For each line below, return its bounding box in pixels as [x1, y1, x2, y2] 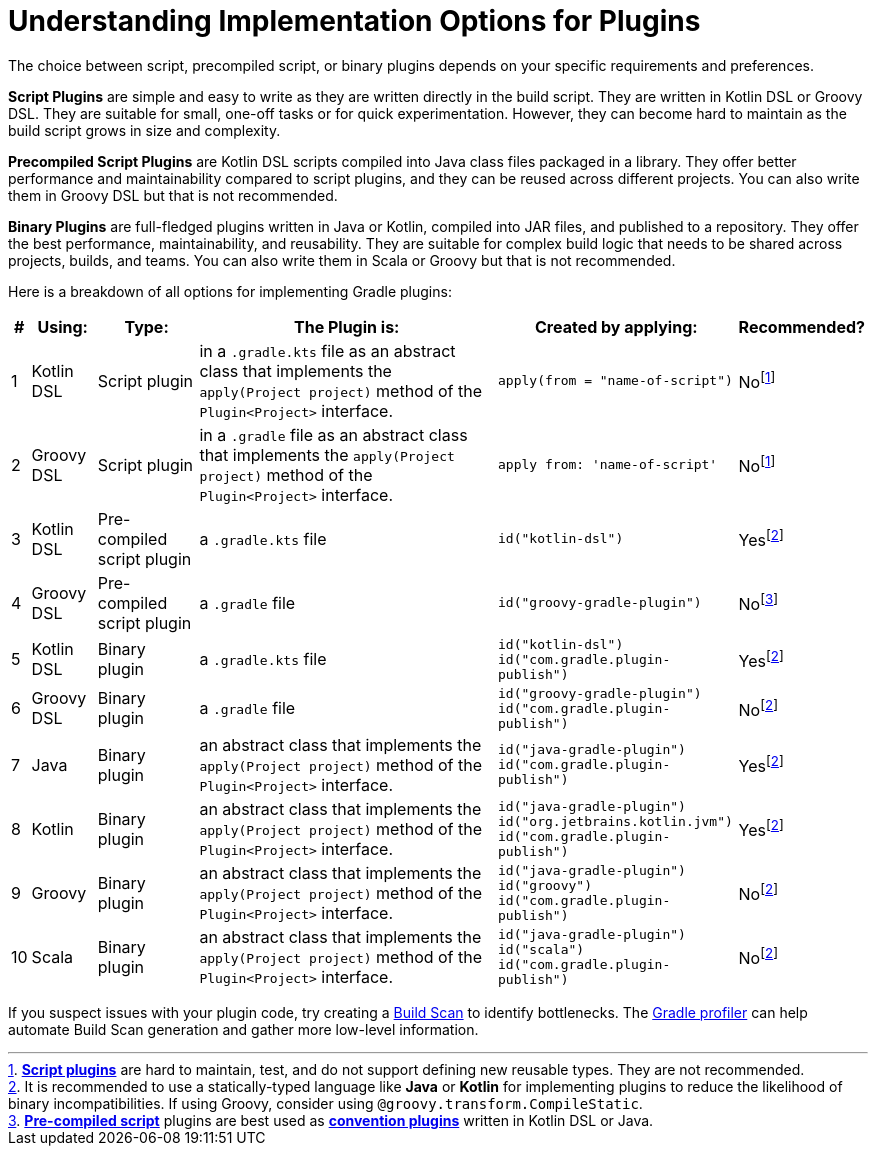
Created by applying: [534, 316, 698, 337]
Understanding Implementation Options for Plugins [8, 4, 701, 38]
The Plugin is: [293, 316, 400, 337]
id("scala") [498, 941, 585, 957]
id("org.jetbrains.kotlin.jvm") [498, 813, 733, 829]
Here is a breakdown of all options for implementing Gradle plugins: [8, 282, 452, 300]
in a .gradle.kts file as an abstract [199, 340, 456, 361]
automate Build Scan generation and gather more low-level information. [8, 1020, 479, 1038]
